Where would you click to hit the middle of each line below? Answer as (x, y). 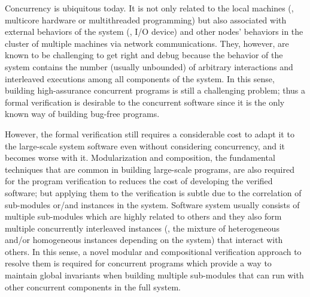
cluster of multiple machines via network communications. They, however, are (147, 43)
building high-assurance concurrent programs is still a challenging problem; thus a (155, 90)
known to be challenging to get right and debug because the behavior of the (144, 55)
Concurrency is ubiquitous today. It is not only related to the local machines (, (149, 8)
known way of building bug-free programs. (82, 114)
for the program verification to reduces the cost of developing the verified (139, 181)
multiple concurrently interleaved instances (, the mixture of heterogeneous (142, 228)
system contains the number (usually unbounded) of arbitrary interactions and (149, 66)
